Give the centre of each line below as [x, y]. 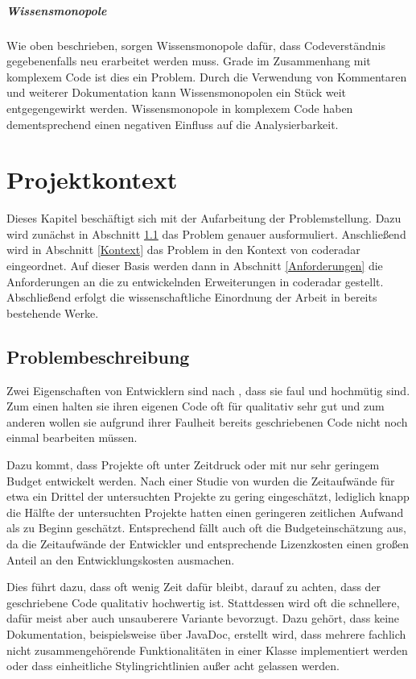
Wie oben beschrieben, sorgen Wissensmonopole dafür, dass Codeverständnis [196, 45]
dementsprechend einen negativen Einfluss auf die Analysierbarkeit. [173, 124]
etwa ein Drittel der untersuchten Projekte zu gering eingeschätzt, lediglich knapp [208, 496]
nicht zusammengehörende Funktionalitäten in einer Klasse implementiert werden [207, 650]
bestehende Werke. [53, 312]
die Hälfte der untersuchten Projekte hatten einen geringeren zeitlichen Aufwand [205, 512]
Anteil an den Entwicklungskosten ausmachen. [121, 559]
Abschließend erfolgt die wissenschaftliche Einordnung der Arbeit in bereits [192, 297]
